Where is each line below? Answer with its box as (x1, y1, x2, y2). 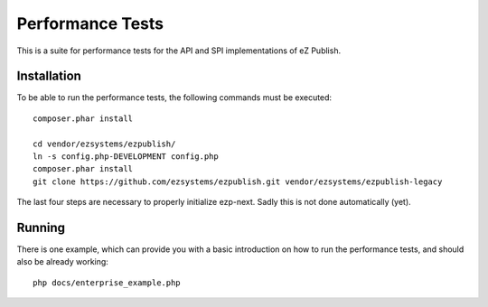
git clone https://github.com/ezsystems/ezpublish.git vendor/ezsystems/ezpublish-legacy (33, 176, 443, 187)
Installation (16, 69, 81, 84)
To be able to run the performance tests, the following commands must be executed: (16, 92, 333, 103)
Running (16, 220, 66, 235)
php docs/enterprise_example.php (33, 277, 181, 288)
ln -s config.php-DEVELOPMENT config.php (33, 152, 219, 162)
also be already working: (16, 256, 108, 267)
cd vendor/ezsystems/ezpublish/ (33, 138, 176, 149)
